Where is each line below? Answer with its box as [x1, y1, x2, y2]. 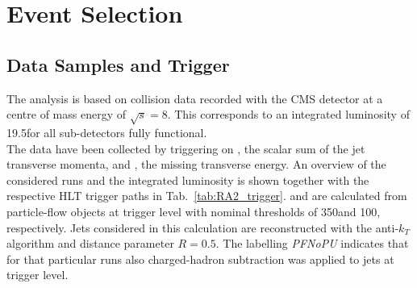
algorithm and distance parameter [6, 235, 174, 252]
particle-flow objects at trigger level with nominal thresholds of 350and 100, [6, 202, 381, 219]
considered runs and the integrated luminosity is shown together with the [6, 171, 369, 188]
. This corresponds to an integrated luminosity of [167, 106, 410, 123]
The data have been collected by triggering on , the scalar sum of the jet [6, 140, 365, 157]
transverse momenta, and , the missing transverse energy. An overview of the [6, 156, 386, 173]
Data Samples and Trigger [6, 52, 230, 77]
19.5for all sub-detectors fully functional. [6, 123, 207, 140]
